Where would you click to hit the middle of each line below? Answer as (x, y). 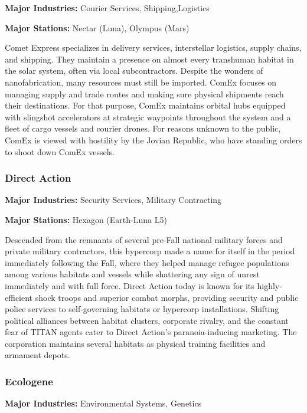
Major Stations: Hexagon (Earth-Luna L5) (86, 219)
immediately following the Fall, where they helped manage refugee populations (147, 262)
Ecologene (29, 381)
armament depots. (37, 355)
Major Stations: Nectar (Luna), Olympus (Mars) (97, 27)
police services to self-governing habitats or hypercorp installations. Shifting (142, 309)
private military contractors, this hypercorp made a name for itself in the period (150, 251)
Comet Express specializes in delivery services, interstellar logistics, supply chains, (153, 47)
